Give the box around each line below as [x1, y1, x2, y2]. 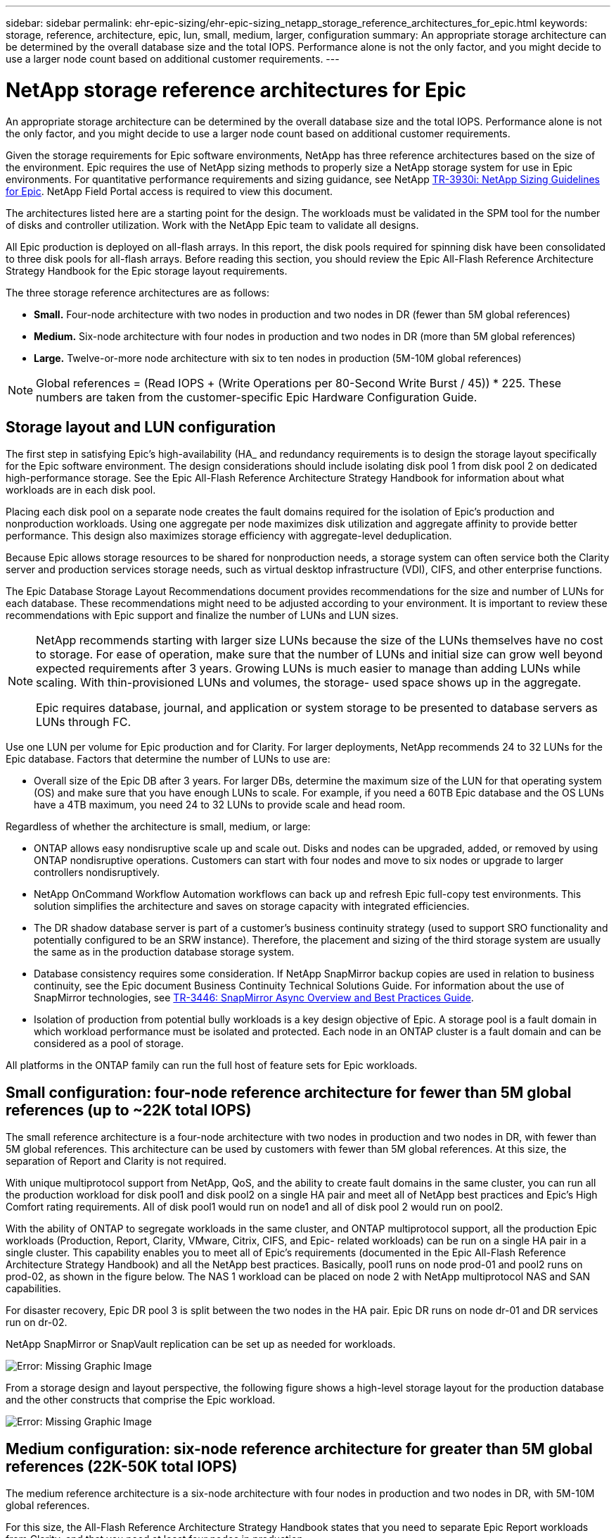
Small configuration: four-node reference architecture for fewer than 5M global [6, 1083, 572, 1101]
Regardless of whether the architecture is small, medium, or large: [6, 820, 311, 833]
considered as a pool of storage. [34, 1037, 184, 1050]
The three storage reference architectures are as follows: [6, 286, 270, 299]
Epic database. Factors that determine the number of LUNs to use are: [6, 753, 331, 765]
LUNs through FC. [36, 715, 131, 730]
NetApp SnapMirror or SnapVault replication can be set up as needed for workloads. [6, 1338, 396, 1351]
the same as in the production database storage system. [34, 946, 295, 958]
